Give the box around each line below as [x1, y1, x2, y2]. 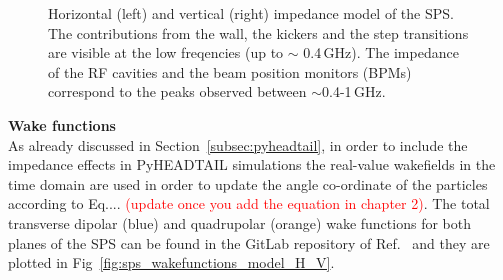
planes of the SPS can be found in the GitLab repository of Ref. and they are [8, 232, 490, 253]
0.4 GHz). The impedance [303, 42, 459, 63]
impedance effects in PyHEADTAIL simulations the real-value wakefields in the [8, 154, 496, 175]
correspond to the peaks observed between [48, 81, 307, 102]
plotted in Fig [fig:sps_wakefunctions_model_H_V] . [8, 252, 335, 273]
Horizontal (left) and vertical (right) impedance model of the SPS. [48, 3, 454, 23]
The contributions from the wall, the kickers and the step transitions [48, 22, 469, 43]
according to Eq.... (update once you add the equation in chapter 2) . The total [8, 193, 490, 214]
